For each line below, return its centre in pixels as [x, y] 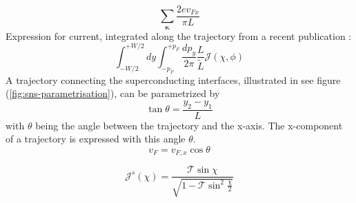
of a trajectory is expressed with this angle [96, 139]
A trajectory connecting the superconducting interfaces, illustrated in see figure [173, 79]
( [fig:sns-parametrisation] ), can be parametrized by [113, 93]
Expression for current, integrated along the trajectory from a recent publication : [179, 35]
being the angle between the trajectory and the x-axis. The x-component [189, 125]
